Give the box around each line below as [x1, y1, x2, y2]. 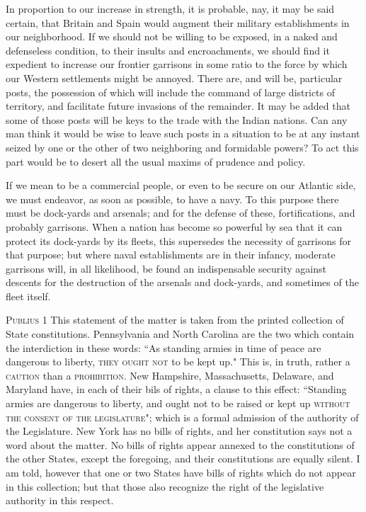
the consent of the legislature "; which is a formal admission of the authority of [6, 409, 359, 424]
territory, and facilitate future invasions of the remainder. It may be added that [6, 98, 350, 113]
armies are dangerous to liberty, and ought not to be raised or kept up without [6, 396, 350, 411]
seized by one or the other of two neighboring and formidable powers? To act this [6, 140, 359, 154]
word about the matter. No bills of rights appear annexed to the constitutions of [6, 437, 355, 452]
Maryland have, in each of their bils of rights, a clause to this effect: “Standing [6, 382, 347, 397]
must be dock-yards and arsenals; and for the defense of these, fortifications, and [6, 205, 355, 220]
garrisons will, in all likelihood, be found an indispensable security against [6, 261, 326, 275]
